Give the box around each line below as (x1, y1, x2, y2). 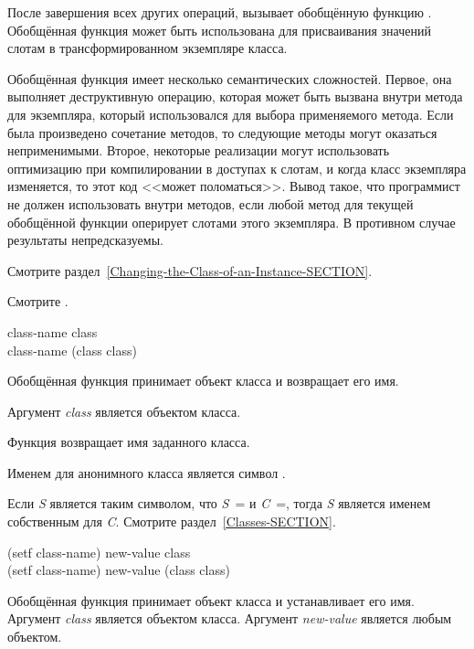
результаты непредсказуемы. (7, 230, 163, 250)
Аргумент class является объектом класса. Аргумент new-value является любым (7, 609, 452, 628)
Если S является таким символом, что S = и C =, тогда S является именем (7, 494, 431, 513)
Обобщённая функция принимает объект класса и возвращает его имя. (7, 371, 399, 390)
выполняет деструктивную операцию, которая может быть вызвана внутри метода (7, 87, 463, 106)
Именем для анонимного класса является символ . (7, 463, 286, 482)
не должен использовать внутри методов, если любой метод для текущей (7, 194, 414, 213)
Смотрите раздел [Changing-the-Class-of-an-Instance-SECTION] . (7, 261, 373, 280)
